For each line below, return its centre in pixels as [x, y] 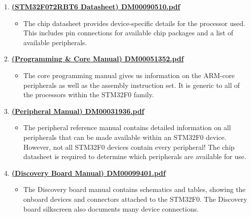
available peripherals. [55, 42]
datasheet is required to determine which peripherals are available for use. [135, 156]
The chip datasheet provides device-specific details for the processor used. [134, 23]
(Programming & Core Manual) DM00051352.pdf [98, 59]
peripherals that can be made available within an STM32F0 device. [125, 137]
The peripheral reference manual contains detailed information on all [127, 127]
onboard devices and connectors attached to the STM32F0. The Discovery [135, 199]
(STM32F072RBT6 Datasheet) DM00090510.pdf [96, 6]
